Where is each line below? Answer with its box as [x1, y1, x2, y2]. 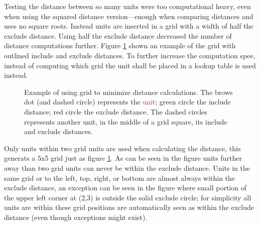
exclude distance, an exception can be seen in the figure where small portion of [4, 182, 246, 193]
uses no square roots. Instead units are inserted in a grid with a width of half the [4, 21, 253, 31]
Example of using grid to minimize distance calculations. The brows [24, 86, 233, 97]
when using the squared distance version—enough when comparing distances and [4, 11, 253, 21]
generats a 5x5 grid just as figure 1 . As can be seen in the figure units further [4, 153, 242, 163]
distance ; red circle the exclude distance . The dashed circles [24, 106, 207, 117]
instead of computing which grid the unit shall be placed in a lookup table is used [4, 60, 256, 70]
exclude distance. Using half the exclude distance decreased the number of [4, 30, 232, 41]
